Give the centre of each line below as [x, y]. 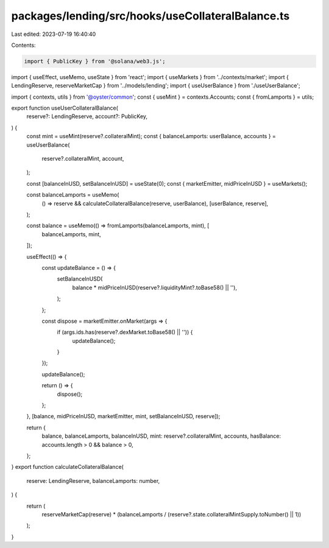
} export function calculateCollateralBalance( [68, 467]
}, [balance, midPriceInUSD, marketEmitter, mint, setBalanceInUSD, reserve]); [123, 416]
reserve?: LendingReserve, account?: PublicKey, [87, 116]
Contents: [23, 45]
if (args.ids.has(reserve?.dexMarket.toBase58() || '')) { [125, 332]
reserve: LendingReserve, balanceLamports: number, [93, 480]
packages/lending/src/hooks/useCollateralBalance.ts [150, 16]
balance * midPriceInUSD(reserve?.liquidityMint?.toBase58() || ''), [155, 287]
